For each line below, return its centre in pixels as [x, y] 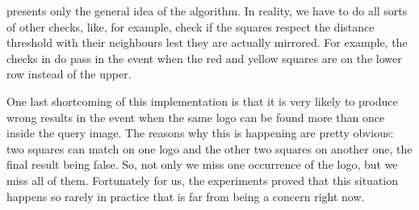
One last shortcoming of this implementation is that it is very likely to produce [202, 101]
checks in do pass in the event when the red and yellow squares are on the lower [204, 58]
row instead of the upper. [69, 74]
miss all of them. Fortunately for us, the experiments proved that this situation [203, 180]
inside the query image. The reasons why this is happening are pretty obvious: [200, 133]
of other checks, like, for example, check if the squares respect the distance [191, 26]
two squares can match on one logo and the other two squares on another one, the [209, 148]
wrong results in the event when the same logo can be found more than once [196, 117]
